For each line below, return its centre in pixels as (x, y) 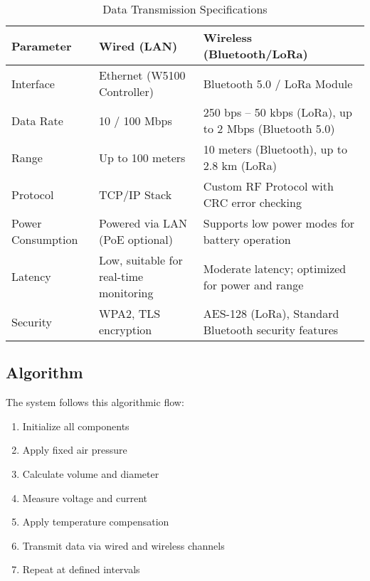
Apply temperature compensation (96, 522)
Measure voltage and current (85, 497)
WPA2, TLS (129, 313)
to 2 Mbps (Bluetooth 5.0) (269, 128)
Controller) (126, 91)
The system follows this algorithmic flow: (95, 402)
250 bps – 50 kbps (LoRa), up (277, 112)
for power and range (253, 284)
